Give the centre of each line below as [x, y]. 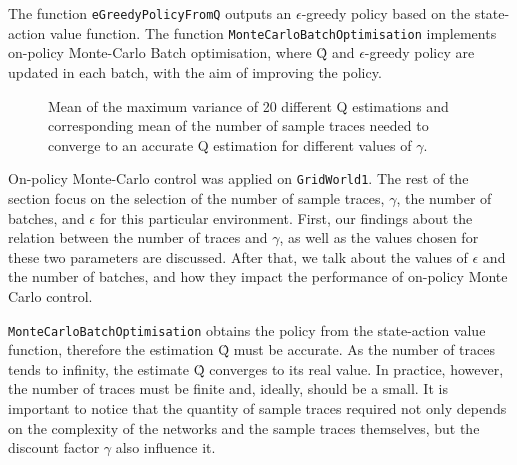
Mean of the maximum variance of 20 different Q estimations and [248, 105]
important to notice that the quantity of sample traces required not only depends [257, 407]
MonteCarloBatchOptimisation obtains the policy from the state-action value [247, 329]
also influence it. [165, 447]
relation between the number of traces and [138, 237]
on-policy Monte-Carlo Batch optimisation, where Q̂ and [181, 52]
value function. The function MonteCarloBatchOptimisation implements [273, 32]
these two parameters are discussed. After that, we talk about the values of [238, 256]
